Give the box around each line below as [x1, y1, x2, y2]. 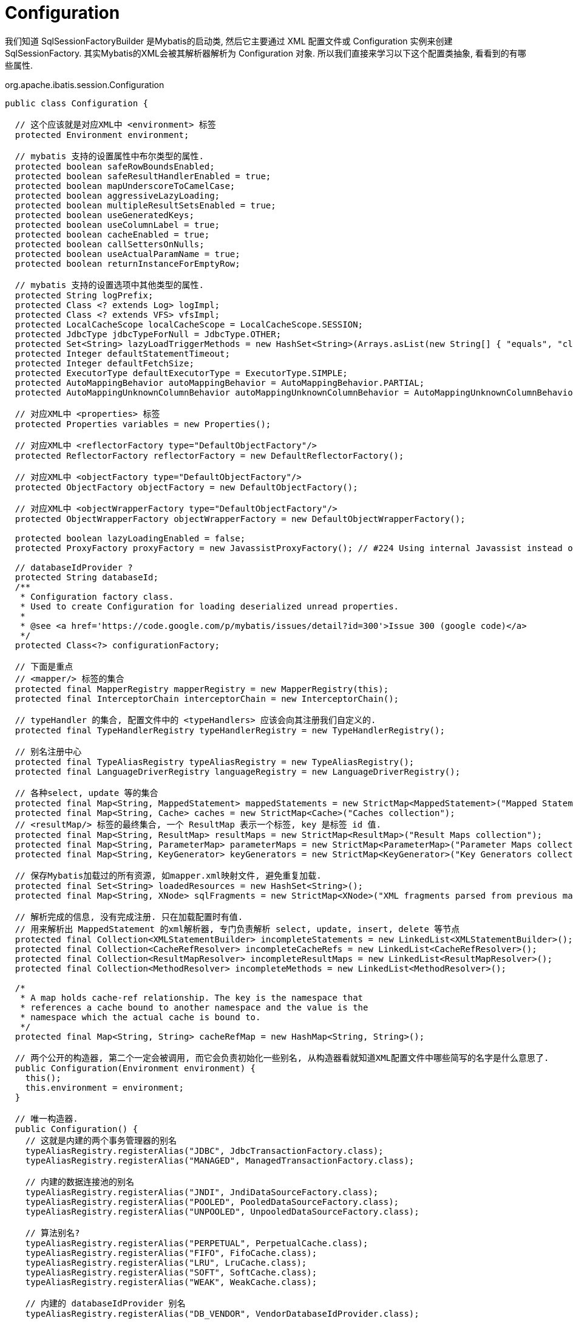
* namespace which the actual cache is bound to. [20, 1012, 261, 1022]
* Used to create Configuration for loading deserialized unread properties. [20, 601, 399, 611]
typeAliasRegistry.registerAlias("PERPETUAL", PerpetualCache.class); [25, 1238, 368, 1248]
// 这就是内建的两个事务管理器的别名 [25, 1135, 177, 1145]
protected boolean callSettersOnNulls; [15, 239, 205, 249]
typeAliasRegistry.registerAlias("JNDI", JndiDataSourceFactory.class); [25, 1187, 379, 1197]
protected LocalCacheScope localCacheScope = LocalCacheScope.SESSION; [15, 319, 364, 329]
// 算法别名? [25, 1227, 80, 1238]
